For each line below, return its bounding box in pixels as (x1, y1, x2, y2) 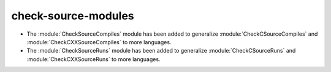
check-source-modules (11, 9, 134, 22)
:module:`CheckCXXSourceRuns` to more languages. (26, 55, 161, 63)
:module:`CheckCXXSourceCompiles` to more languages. (26, 38, 172, 45)
